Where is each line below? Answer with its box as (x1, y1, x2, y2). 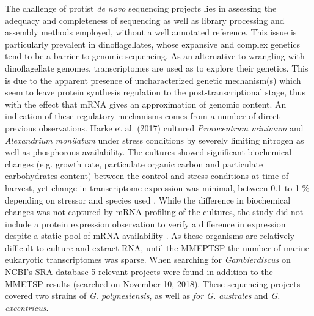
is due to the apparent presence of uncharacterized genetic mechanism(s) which (5, 73, 301, 86)
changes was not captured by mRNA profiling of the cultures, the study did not (5, 205, 304, 218)
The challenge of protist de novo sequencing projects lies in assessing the (5, 2, 277, 14)
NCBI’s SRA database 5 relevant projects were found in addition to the (5, 265, 273, 278)
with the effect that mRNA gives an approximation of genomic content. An (5, 97, 287, 110)
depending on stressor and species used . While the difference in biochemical (5, 193, 291, 206)
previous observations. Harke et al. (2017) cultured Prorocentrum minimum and (5, 121, 304, 134)
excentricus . (5, 301, 49, 314)
